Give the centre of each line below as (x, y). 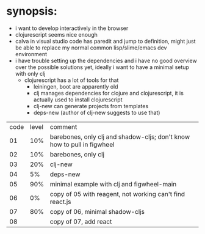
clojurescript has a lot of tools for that (71, 80)
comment (63, 126)
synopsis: (32, 11)
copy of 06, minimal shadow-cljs (97, 211)
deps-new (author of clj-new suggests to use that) (97, 112)
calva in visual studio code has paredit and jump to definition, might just (106, 41)
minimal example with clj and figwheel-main (113, 184)
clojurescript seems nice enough (56, 34)
